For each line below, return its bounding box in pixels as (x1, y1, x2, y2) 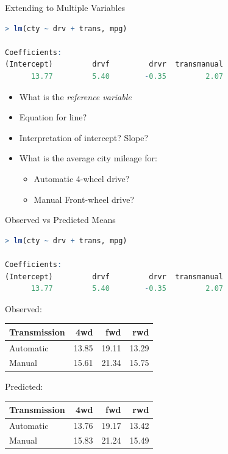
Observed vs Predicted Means (5, 213, 116, 226)
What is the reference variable (19, 90, 132, 103)
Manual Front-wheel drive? (34, 192, 134, 205)
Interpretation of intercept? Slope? (19, 131, 149, 144)
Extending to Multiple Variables (5, 1, 126, 13)
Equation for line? (19, 111, 87, 123)
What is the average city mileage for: (19, 152, 157, 164)
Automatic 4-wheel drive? (34, 172, 130, 185)
